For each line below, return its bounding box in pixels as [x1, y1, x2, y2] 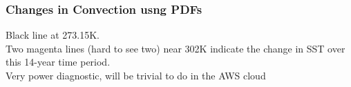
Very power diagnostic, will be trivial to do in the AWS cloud [6, 68, 266, 82]
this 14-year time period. [6, 55, 111, 69]
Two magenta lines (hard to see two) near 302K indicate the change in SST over [6, 41, 345, 55]
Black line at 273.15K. [6, 28, 99, 42]
